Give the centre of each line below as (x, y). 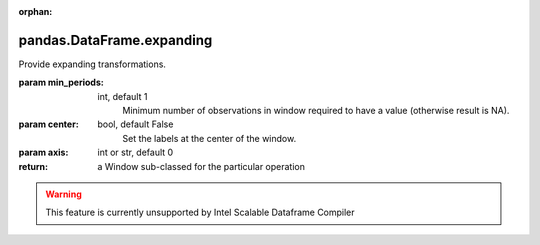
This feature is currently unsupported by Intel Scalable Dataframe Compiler (200, 212)
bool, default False (135, 124)
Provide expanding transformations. (92, 64)
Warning (63, 194)
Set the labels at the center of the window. (209, 138)
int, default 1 (122, 96)
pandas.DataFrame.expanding (115, 40)
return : (33, 166)
